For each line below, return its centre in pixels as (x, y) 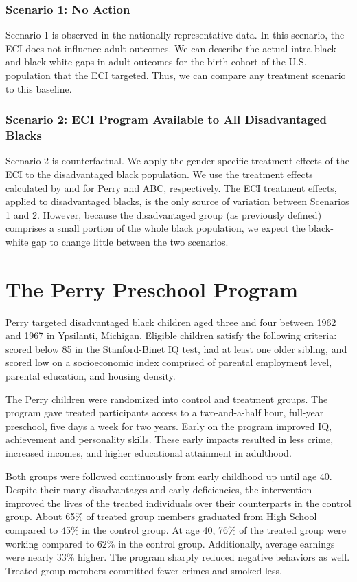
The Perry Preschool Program (152, 289)
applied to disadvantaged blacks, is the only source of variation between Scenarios (177, 201)
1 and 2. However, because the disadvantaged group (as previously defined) (164, 214)
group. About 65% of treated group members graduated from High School (161, 516)
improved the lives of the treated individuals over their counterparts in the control (178, 503)
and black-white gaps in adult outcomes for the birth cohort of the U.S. (156, 62)
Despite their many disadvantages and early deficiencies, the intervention (159, 489)
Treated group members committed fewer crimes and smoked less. (144, 570)
